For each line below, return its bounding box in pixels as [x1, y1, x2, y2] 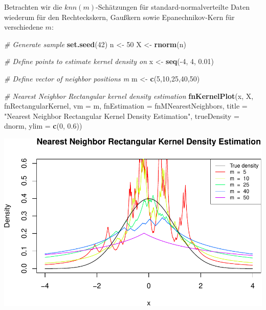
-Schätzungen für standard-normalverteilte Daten [95, 2, 250, 12]
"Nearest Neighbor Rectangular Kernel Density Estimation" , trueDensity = [4, 110, 239, 121]
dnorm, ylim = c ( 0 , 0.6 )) [4, 120, 82, 131]
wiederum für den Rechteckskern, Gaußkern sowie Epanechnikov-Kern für [4, 11, 235, 22]
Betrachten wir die [4, 2, 62, 12]
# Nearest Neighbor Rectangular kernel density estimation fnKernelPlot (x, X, [4, 90, 254, 101]
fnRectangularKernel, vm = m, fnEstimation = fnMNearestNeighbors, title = [4, 100, 248, 111]
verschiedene [4, 22, 43, 32]
